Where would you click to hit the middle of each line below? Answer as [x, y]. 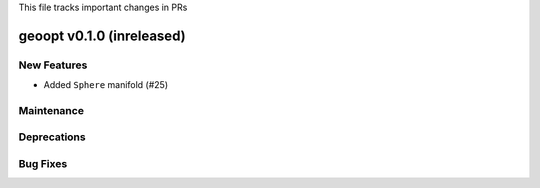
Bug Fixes [43, 164]
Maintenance [51, 110]
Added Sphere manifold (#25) [106, 85]
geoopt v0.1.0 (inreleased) [102, 35]
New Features [53, 65]
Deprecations [52, 137]
